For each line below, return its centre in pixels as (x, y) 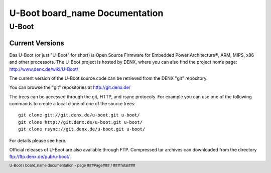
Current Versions (37, 43)
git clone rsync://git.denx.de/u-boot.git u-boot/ (82, 129)
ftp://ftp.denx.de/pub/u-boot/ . (40, 157)
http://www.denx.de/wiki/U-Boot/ (44, 69)
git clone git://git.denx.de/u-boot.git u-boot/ (79, 115)
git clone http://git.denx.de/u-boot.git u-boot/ (81, 122)
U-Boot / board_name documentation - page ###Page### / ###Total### (72, 165)
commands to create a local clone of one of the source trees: (72, 104)
